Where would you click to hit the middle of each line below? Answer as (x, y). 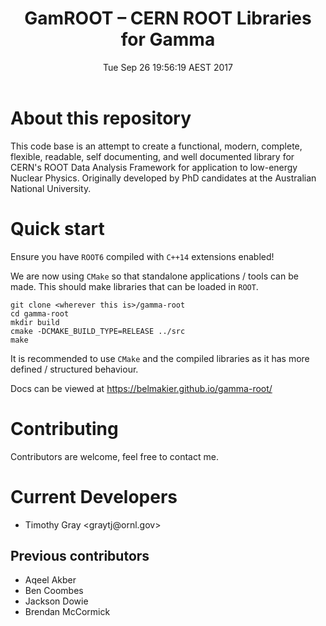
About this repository (101, 118)
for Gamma (168, 39)
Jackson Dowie (56, 601)
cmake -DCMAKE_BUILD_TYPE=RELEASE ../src (98, 331)
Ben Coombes (54, 591)
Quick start (57, 228)
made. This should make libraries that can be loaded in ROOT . (134, 286)
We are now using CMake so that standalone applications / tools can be (154, 276)
